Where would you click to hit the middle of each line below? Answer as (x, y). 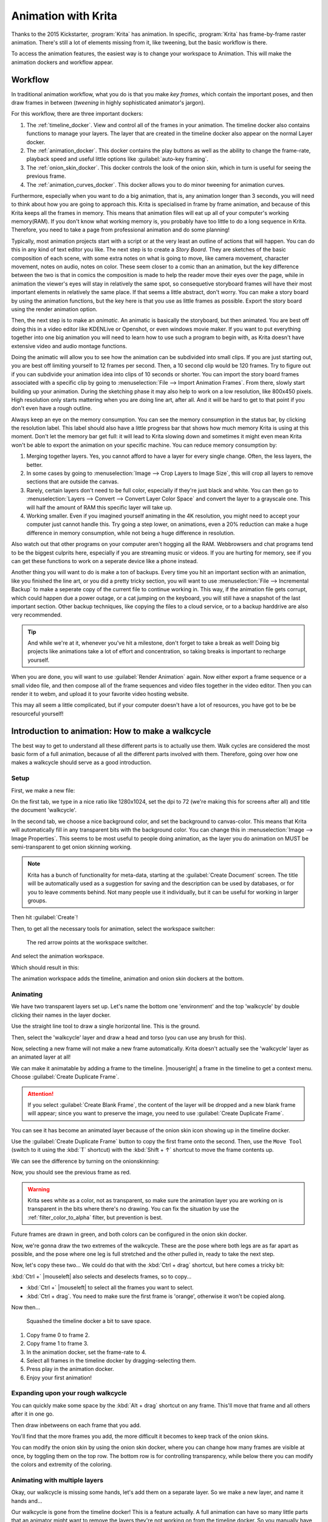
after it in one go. (32, 1414)
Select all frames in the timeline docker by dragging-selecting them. (111, 1360)
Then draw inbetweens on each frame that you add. (76, 1425)
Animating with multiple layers (57, 1480)
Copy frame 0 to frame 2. (58, 1335)
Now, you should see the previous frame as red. (71, 1173)
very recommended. (36, 615)
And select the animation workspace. (58, 956)
